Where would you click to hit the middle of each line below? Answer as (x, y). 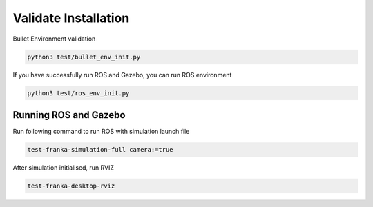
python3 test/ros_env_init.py (78, 93)
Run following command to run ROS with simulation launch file (101, 131)
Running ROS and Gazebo (69, 115)
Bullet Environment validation (54, 39)
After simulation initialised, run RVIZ (63, 167)
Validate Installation (71, 18)
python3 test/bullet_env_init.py (84, 57)
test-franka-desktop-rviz (71, 186)
